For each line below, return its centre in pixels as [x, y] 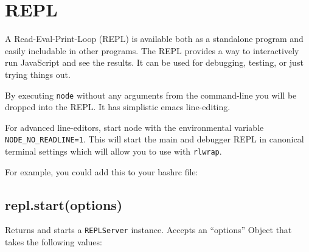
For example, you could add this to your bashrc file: [102, 171]
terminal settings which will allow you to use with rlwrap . [113, 151]
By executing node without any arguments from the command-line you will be [151, 95]
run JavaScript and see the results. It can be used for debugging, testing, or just [154, 62]
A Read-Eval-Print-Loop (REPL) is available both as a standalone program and [154, 39]
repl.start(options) [64, 204]
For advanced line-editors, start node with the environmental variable [134, 127]
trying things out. [38, 74]
